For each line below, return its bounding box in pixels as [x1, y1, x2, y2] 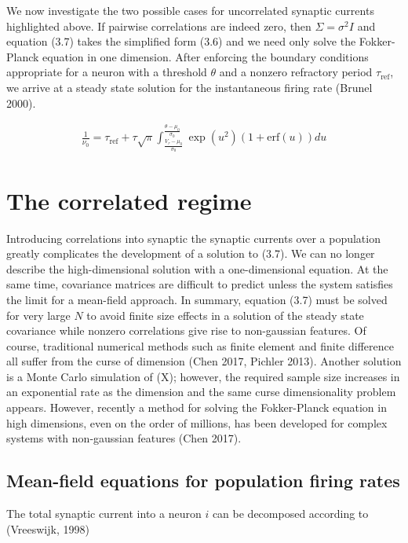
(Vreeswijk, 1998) [6, 520, 89, 537]
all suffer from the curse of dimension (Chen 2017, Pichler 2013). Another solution [6, 353, 402, 369]
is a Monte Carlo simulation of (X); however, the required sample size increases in [6, 368, 400, 384]
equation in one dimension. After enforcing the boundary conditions [42, 48, 369, 64]
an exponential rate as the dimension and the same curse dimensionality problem [6, 383, 396, 400]
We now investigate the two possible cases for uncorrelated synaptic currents [6, 2, 374, 18]
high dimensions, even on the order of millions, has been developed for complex [6, 414, 388, 431]
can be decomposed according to [212, 505, 369, 522]
